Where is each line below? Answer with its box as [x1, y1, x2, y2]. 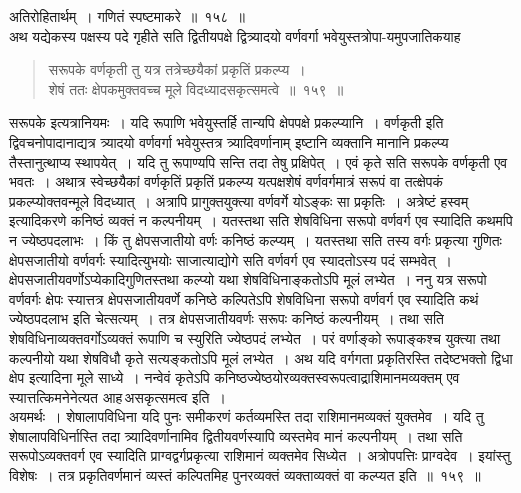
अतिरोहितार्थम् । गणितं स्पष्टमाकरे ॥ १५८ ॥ [9, 6, 245, 26]
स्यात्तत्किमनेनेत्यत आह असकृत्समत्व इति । [9, 386, 226, 407]
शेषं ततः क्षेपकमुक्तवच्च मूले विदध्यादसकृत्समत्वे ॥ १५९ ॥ [48, 78, 344, 99]
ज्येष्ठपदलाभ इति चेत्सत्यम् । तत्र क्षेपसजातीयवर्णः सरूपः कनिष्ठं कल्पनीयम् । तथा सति [9, 308, 445, 329]
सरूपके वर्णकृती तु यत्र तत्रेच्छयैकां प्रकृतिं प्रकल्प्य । [48, 59, 306, 80]
